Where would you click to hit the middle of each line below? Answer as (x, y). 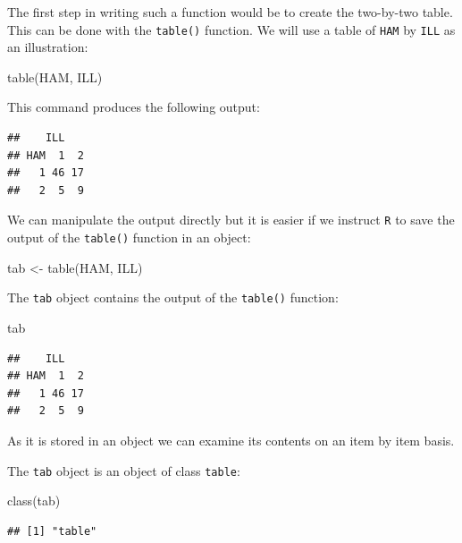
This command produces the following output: (134, 107)
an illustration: (48, 47)
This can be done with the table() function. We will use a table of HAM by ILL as (231, 29)
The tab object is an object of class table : (124, 470)
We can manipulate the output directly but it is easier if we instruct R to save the (231, 220)
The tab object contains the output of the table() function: (173, 297)
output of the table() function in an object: (129, 238)
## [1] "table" (52, 531)
